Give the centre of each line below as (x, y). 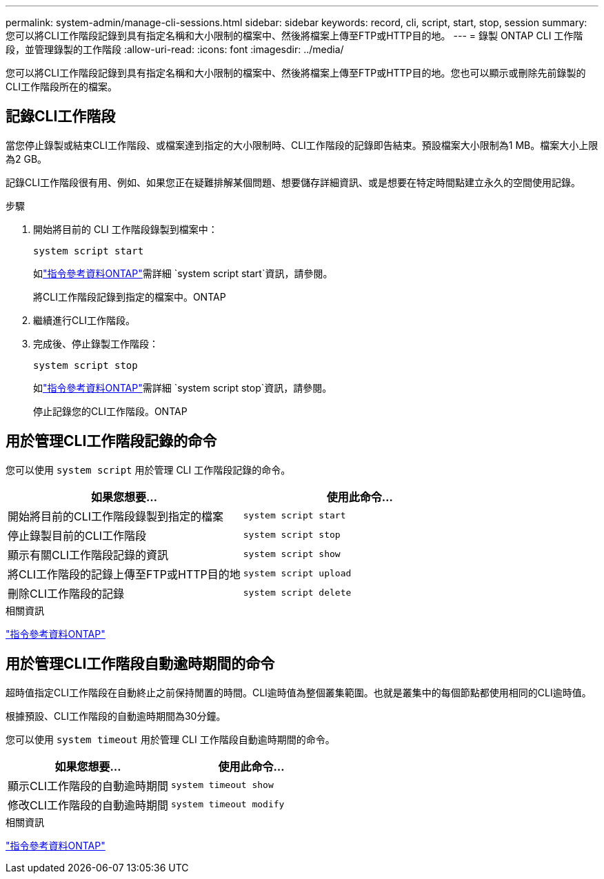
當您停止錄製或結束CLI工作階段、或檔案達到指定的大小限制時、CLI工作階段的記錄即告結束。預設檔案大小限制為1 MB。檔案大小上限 (302, 145)
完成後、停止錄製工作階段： (96, 343)
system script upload (297, 574)
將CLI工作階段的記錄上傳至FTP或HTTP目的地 (124, 574)
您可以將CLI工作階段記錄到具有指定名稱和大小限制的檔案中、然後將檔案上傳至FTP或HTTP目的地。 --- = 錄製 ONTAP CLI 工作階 (294, 36)
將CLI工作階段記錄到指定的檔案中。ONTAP (130, 296)
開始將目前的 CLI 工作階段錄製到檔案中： (125, 229)
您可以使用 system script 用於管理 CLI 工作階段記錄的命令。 (148, 469)
